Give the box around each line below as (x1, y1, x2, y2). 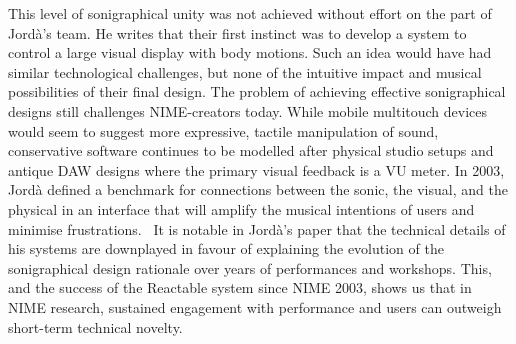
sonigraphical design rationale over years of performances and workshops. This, (8, 257, 492, 278)
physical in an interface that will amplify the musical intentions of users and (8, 198, 475, 219)
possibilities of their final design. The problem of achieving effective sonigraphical (8, 81, 506, 102)
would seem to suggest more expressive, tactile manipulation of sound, (8, 120, 439, 141)
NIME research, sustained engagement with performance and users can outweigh (8, 296, 502, 317)
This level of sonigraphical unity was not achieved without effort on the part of (8, 3, 492, 23)
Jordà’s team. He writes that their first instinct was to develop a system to (8, 22, 467, 43)
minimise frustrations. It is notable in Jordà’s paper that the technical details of (8, 218, 506, 239)
